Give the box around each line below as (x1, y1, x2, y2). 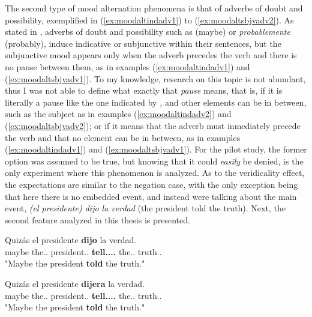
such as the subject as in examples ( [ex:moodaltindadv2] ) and (5, 107, 232, 120)
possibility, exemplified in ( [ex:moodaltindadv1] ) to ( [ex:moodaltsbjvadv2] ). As (5, 13, 294, 26)
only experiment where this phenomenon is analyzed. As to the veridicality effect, (5, 166, 305, 179)
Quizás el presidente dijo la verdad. (5, 234, 137, 246)
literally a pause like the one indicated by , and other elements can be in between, (5, 95, 307, 108)
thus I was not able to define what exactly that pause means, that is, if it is (5, 84, 283, 97)
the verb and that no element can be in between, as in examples (5, 131, 241, 143)
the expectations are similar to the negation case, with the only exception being (5, 178, 298, 190)
